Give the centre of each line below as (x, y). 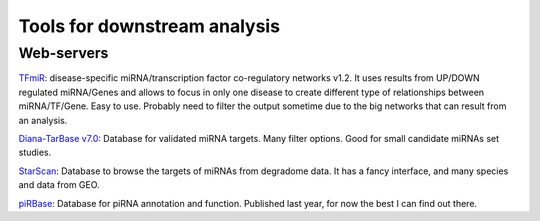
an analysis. (43, 120)
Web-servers (63, 53)
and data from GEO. (59, 185)
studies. (35, 152)
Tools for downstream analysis (149, 26)
